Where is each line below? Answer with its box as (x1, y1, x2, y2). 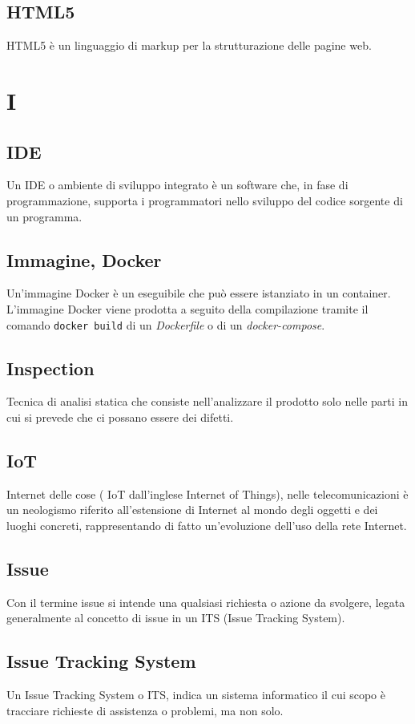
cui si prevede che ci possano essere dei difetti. (6, 409, 234, 425)
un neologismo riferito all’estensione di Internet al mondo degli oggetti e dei (6, 501, 378, 518)
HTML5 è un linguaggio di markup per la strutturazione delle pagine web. (6, 37, 372, 54)
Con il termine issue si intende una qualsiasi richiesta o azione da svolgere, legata (6, 593, 405, 610)
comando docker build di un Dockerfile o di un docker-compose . (6, 316, 325, 333)
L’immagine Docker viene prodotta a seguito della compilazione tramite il (6, 300, 369, 317)
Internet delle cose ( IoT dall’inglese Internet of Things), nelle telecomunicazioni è (6, 485, 409, 502)
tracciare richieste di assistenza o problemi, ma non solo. (6, 702, 284, 718)
